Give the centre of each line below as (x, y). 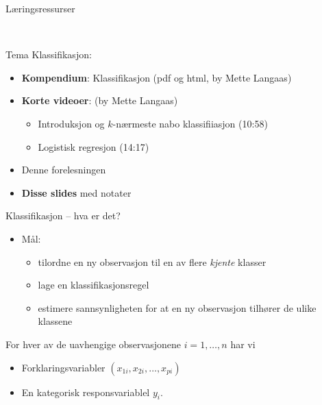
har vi (243, 344)
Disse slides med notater (76, 192)
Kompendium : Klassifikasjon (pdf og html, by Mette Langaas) (157, 77)
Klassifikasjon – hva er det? (63, 216)
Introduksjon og (71, 123)
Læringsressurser (40, 8)
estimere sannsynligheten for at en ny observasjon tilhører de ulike (177, 307)
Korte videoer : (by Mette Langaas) (100, 100)
